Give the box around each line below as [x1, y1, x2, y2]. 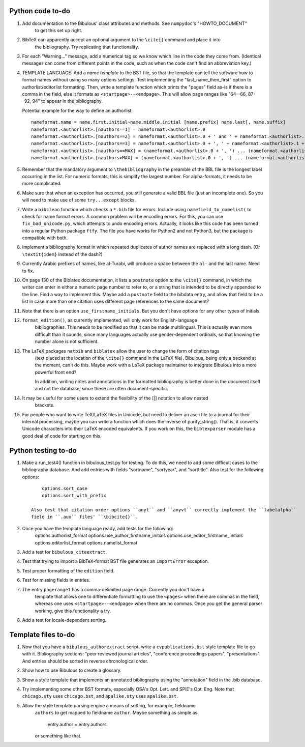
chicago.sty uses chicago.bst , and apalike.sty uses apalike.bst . [22, 693, 178, 699]
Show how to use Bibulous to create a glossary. [22, 667, 122, 674]
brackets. [35, 402, 55, 408]
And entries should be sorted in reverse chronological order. [22, 658, 148, 664]
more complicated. [22, 181, 62, 187]
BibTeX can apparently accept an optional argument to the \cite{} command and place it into [22, 37, 221, 43]
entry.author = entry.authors [47, 721, 107, 727]
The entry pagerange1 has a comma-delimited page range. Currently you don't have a [22, 586, 205, 592]
